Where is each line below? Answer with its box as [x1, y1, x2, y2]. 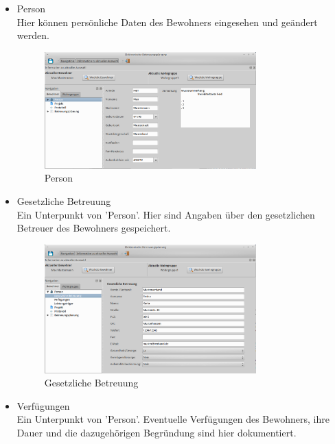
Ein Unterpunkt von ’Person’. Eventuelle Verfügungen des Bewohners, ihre [16, 412, 330, 426]
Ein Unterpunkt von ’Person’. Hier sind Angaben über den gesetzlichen [16, 207, 315, 221]
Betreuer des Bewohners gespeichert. [16, 221, 171, 235]
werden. [16, 28, 49, 42]
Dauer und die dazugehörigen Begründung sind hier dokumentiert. [16, 425, 297, 439]
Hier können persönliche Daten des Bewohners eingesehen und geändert [16, 14, 318, 29]
